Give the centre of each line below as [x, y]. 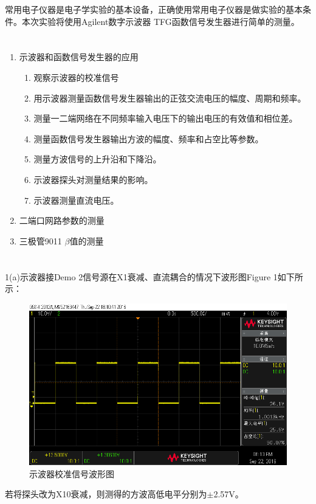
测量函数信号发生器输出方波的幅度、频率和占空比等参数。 [149, 138]
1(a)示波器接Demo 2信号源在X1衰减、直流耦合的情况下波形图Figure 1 [141, 276]
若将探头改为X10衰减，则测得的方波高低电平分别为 [106, 494]
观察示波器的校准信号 [76, 77]
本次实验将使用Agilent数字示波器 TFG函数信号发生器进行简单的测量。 [160, 21]
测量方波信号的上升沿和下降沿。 [98, 159]
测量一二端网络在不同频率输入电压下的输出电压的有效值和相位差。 [166, 118]
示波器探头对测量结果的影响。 [93, 179]
